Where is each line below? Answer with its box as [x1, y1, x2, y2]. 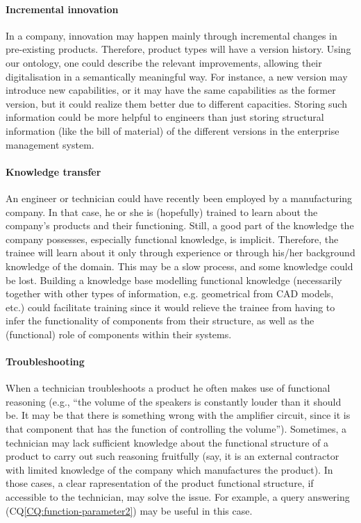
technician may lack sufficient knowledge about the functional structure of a [6, 435, 328, 449]
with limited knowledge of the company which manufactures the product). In [6, 462, 333, 476]
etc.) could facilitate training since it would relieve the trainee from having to [6, 299, 335, 314]
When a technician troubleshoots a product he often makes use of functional [6, 381, 330, 395]
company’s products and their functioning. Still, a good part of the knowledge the [6, 218, 354, 233]
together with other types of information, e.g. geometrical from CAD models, [6, 286, 334, 301]
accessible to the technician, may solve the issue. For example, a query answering [6, 490, 350, 504]
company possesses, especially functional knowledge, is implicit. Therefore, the [6, 231, 339, 246]
